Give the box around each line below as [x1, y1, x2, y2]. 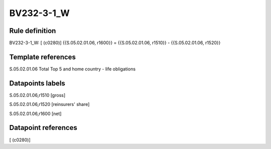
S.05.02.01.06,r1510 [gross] [9, 92, 66, 98]
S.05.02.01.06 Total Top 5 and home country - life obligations [9, 65, 135, 72]
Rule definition [9, 26, 56, 35]
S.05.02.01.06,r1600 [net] [9, 110, 62, 116]
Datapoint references [9, 123, 78, 132]
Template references [9, 52, 76, 61]
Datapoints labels [9, 79, 65, 87]
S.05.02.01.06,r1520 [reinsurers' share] [9, 101, 90, 107]
